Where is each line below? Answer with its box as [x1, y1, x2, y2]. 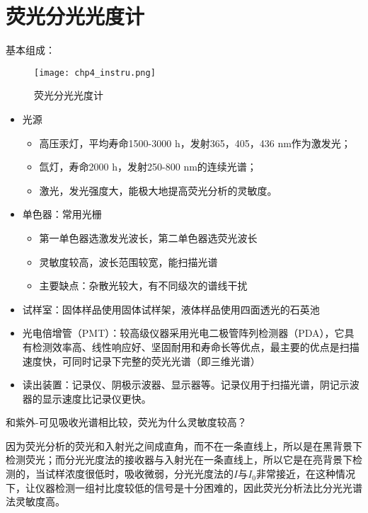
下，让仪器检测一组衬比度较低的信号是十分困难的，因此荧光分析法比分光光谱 [6, 480, 362, 495]
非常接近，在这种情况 [256, 466, 356, 481]
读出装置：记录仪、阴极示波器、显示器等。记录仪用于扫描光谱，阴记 [22, 377, 340, 392]
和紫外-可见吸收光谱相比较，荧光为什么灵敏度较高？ [6, 415, 247, 430]
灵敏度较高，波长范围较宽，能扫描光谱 [39, 254, 218, 269]
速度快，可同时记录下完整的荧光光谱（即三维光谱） [22, 353, 260, 368]
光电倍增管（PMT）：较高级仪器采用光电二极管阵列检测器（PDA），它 [22, 325, 345, 340]
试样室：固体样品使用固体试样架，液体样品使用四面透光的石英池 [22, 301, 320, 316]
